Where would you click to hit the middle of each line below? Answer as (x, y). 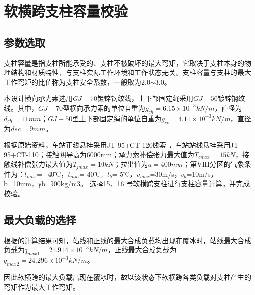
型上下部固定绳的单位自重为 (117, 118)
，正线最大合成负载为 (142, 250)
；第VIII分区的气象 (214, 164)
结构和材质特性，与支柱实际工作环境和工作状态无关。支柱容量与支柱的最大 (131, 72)
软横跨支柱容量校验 (66, 11)
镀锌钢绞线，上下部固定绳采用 (145, 98)
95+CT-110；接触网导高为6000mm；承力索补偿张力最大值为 (99, 154)
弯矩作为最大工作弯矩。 (42, 286)
